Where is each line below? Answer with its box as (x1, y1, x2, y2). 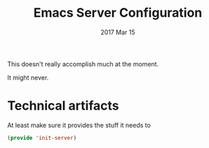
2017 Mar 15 (100, 28, 135, 36)
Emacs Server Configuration (33, 5, 203, 21)
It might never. (7, 73, 49, 82)
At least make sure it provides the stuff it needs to (7, 121, 151, 129)
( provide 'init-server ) (7, 134, 77, 141)
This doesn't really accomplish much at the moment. (7, 59, 159, 68)
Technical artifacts (7, 98, 119, 114)
